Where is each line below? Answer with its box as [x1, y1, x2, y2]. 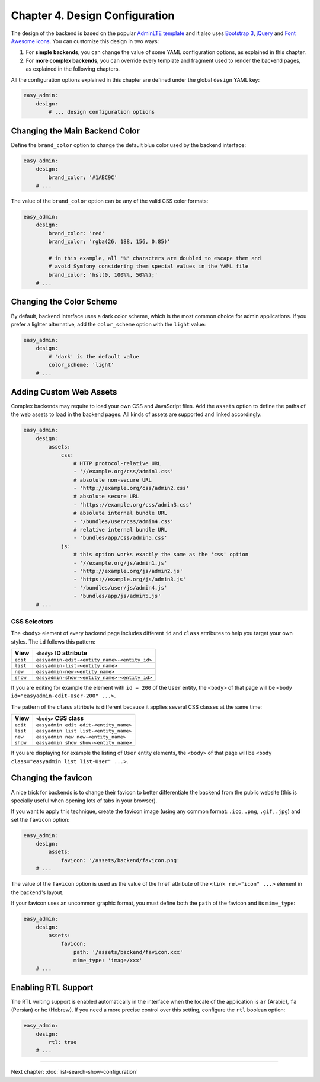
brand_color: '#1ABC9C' [48, 174, 118, 181]
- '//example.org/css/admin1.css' [73, 468, 174, 475]
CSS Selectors [11, 617, 53, 625]
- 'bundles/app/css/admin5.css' [73, 534, 168, 542]
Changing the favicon [11, 773, 92, 783]
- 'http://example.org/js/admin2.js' [73, 568, 183, 574]
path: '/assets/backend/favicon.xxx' [73, 949, 183, 955]
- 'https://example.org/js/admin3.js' [73, 576, 186, 583]
